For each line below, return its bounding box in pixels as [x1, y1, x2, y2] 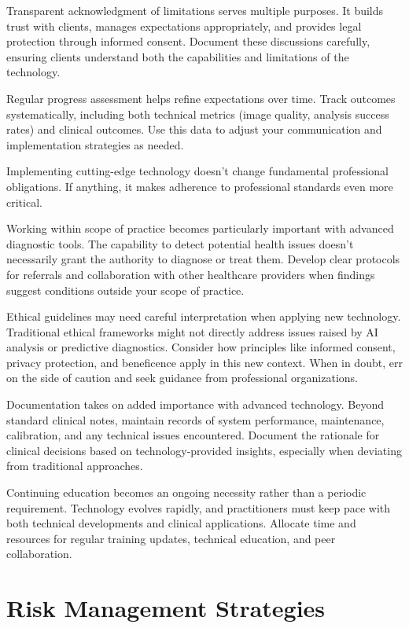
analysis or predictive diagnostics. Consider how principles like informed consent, [6, 339, 396, 355]
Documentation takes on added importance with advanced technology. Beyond [6, 396, 385, 413]
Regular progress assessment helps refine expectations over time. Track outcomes [6, 90, 396, 106]
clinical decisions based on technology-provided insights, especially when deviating [6, 442, 402, 458]
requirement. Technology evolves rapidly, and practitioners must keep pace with [6, 499, 391, 516]
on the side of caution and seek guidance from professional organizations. [6, 369, 358, 386]
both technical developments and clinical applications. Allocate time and [6, 515, 356, 531]
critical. [6, 193, 42, 210]
